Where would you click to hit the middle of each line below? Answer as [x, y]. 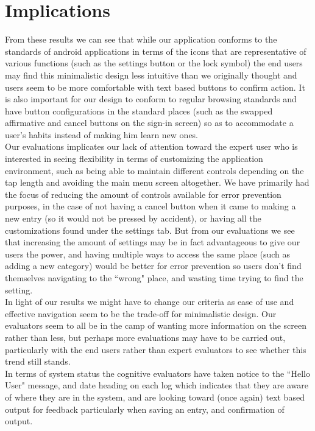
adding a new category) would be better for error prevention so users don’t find [153, 266]
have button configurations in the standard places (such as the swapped [139, 110]
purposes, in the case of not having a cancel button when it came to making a [150, 206]
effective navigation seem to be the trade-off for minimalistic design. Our [141, 313]
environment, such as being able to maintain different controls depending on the [154, 170]
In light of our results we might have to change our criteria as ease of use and [150, 302]
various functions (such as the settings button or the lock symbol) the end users [154, 63]
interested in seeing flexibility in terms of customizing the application [134, 159]
